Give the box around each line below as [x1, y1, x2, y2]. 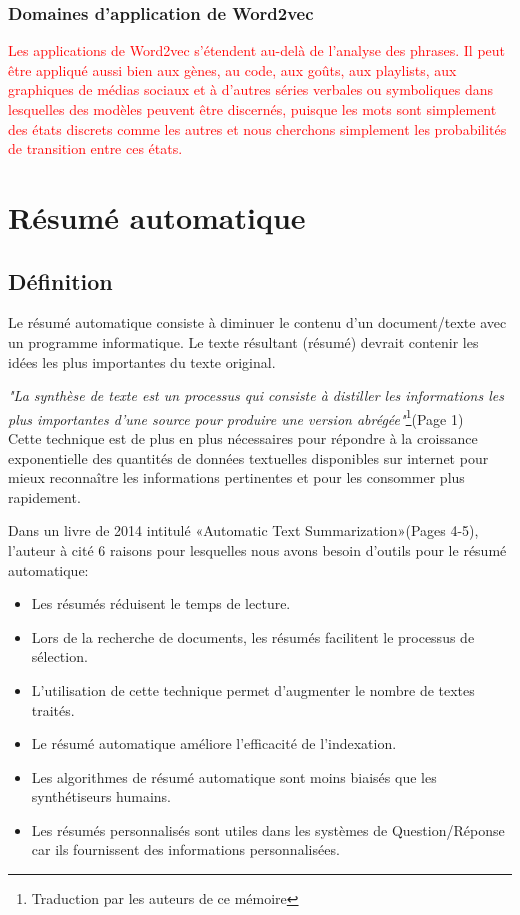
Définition [8, 265, 113, 296]
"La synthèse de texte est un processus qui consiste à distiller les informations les [8, 385, 504, 406]
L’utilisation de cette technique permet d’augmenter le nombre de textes [31, 679, 475, 700]
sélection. [31, 646, 88, 667]
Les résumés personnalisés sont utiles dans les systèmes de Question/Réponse [31, 819, 505, 840]
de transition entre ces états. [8, 138, 183, 159]
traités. [31, 699, 75, 720]
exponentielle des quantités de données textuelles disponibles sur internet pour [8, 447, 489, 468]
